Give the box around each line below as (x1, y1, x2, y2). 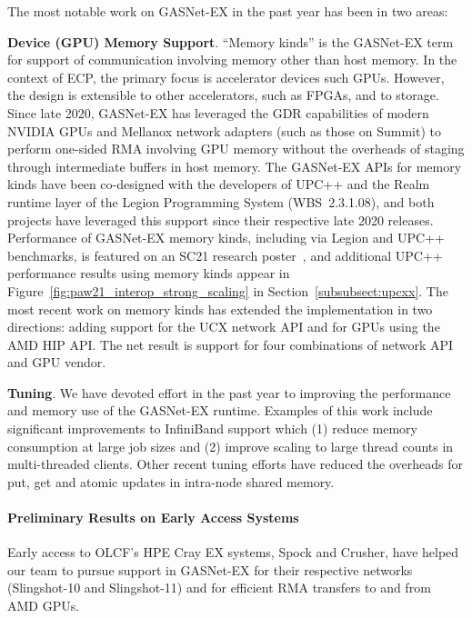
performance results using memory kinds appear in (7, 264, 290, 283)
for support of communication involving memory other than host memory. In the (7, 50, 457, 69)
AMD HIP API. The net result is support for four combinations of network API (7, 334, 454, 354)
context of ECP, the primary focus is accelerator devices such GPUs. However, (7, 67, 445, 86)
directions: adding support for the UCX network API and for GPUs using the (7, 317, 440, 336)
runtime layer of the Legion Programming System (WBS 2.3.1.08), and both (7, 192, 435, 211)
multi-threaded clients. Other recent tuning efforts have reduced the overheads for (7, 454, 463, 473)
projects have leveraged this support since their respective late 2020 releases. (7, 210, 434, 229)
